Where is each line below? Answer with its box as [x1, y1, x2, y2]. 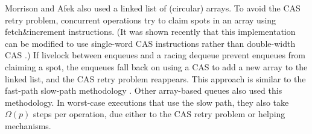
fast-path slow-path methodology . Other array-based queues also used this [5, 84, 282, 97]
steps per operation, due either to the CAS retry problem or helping [33, 108, 285, 120]
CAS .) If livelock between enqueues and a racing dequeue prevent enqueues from [5, 49, 306, 61]
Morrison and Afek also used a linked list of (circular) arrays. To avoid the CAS [5, 2, 301, 14]
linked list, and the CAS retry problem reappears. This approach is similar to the [5, 72, 306, 85]
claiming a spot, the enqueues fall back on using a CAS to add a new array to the [5, 60, 308, 73]
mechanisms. [5, 119, 51, 132]
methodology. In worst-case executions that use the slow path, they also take [5, 96, 289, 108]
